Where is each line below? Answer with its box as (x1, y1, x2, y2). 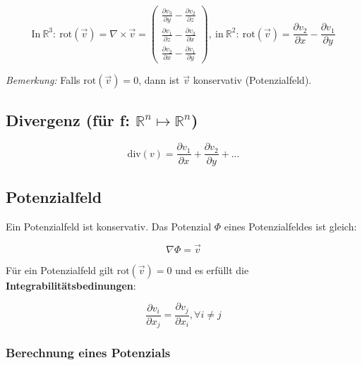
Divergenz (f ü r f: (6, 109, 130, 130)
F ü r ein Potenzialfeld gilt (6, 262, 114, 277)
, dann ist (138, 73, 180, 87)
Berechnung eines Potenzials (6, 343, 171, 361)
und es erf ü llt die (175, 262, 249, 277)
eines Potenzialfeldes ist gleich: (224, 218, 357, 233)
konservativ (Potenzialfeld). (193, 73, 312, 87)
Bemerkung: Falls (6, 73, 80, 87)
